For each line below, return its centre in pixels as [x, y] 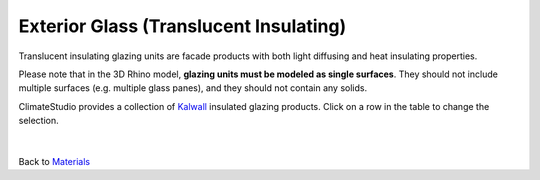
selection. [38, 121]
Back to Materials [54, 161]
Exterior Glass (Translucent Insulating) [182, 26]
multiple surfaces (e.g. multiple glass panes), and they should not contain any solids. [193, 88]
